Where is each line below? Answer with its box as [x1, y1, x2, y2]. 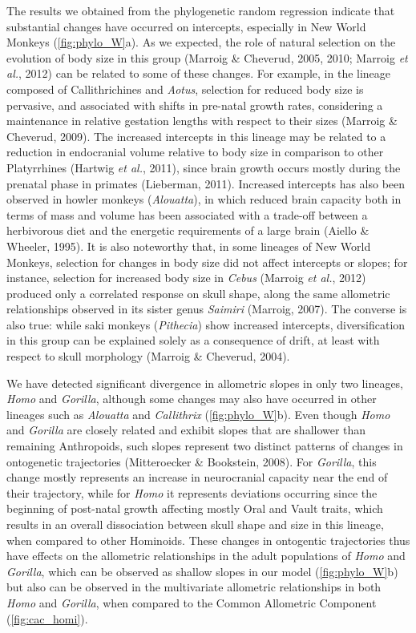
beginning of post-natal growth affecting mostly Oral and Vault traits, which [6, 500, 383, 517]
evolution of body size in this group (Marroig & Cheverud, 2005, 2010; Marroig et [6, 49, 408, 66]
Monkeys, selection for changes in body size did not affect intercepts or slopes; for [6, 253, 408, 270]
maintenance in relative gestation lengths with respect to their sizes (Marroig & [6, 112, 398, 129]
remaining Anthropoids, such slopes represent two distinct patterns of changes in [6, 437, 403, 454]
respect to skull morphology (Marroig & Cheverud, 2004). [6, 348, 290, 365]
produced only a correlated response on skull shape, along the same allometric [6, 284, 390, 301]
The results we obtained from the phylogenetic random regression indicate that [6, 2, 395, 18]
